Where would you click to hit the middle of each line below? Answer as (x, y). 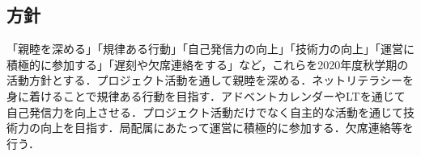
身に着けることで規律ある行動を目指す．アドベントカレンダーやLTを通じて (206, 95)
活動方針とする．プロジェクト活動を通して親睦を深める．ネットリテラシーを (210, 80)
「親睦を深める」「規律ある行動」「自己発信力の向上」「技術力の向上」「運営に (210, 49)
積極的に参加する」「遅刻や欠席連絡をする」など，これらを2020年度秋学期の (208, 64)
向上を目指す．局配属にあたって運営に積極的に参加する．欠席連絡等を (227, 128)
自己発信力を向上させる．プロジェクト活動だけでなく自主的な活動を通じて (205, 112)
